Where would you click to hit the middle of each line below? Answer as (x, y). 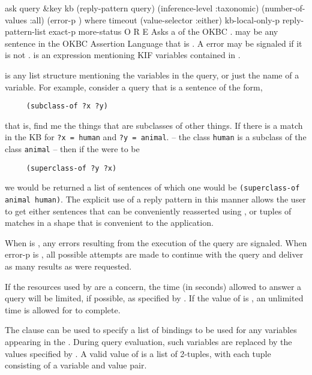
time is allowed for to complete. (63, 309)
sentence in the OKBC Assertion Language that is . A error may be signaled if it (154, 43)
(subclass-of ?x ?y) (67, 106)
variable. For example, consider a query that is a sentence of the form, (134, 87)
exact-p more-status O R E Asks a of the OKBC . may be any (163, 31)
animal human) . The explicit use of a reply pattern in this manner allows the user (155, 199)
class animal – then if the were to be (72, 149)
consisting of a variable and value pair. (76, 365)
